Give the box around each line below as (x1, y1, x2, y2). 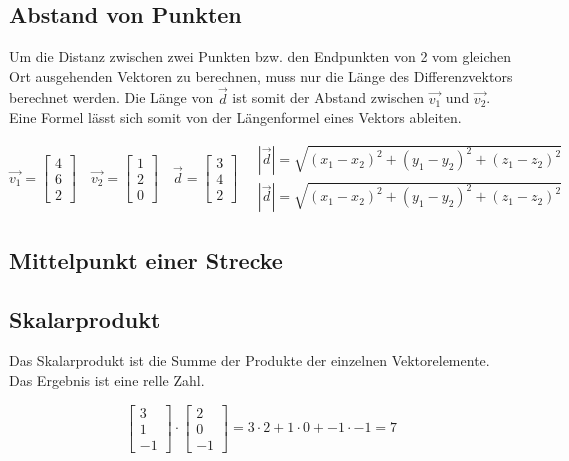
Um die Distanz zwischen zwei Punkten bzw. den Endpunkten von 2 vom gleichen (9, 46, 511, 67)
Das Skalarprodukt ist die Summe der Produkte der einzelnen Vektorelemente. (9, 350, 490, 371)
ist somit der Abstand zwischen (232, 87, 425, 108)
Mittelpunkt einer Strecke (9, 244, 283, 275)
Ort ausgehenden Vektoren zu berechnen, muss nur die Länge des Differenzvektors (9, 65, 513, 86)
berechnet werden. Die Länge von (9, 87, 214, 108)
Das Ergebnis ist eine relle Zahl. (9, 370, 205, 390)
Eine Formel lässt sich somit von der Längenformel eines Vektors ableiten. (9, 107, 462, 128)
